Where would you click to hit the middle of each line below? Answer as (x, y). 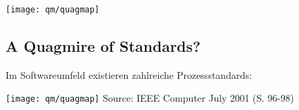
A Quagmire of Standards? (103, 46)
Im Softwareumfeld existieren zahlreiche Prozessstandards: (129, 74)
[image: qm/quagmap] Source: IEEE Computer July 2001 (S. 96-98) (150, 98)
